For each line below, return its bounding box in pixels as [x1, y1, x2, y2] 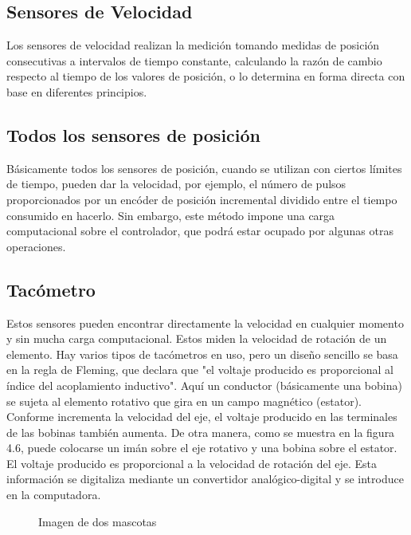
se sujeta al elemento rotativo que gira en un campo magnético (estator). [6, 392, 362, 409]
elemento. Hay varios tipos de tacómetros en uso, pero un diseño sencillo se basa [6, 345, 398, 362]
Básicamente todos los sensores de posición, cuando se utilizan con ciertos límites [6, 159, 402, 176]
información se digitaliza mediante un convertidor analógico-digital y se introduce [6, 470, 404, 487]
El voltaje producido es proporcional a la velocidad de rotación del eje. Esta [6, 454, 378, 471]
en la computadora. [6, 486, 101, 503]
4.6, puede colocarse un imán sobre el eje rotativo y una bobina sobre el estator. [6, 439, 397, 456]
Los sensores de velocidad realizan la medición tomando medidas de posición [6, 37, 380, 53]
